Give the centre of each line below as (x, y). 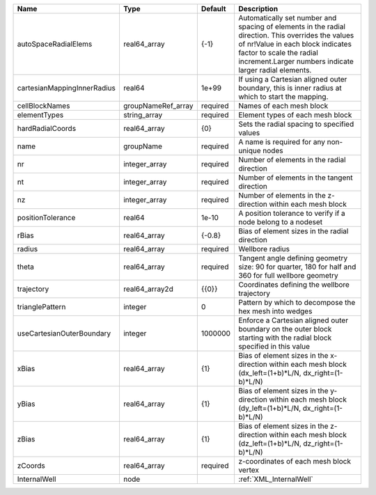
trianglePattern (41, 307)
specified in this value (274, 346)
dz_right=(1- (323, 443)
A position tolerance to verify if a (292, 213)
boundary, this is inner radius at (290, 88)
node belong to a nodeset (280, 222)
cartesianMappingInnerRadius (66, 88)
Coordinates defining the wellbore (293, 284)
